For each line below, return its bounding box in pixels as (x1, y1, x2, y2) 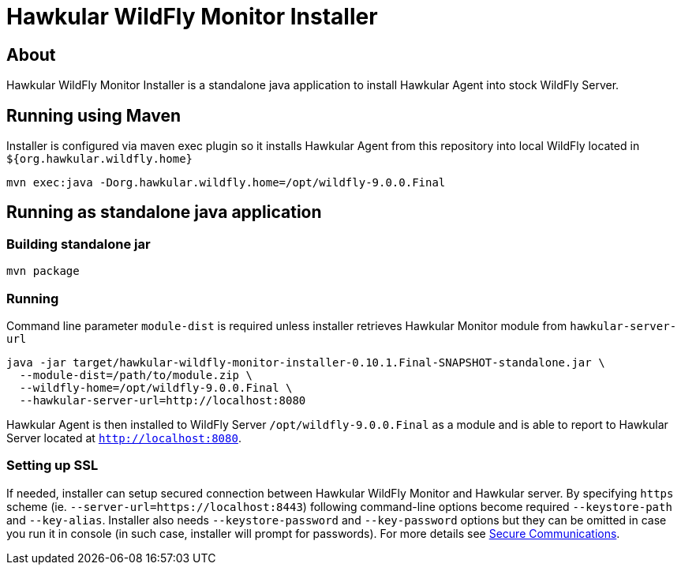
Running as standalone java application (6, 202, 322, 223)
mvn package (6, 265, 80, 278)
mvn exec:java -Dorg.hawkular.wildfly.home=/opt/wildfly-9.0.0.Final (6, 176, 446, 190)
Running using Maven (6, 105, 181, 126)
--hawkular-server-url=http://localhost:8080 (19, 393, 306, 407)
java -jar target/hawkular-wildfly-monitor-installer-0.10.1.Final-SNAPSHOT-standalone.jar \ (6, 355, 605, 369)
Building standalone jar (6, 235, 151, 252)
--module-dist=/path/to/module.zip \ (19, 368, 253, 381)
